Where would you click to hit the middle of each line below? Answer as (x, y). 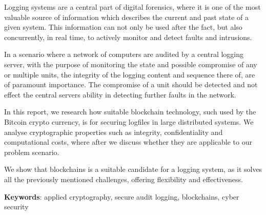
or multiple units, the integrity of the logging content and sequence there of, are (130, 74)
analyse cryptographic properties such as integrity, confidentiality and (114, 132)
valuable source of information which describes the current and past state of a (126, 17)
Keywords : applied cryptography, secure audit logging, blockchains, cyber (122, 196)
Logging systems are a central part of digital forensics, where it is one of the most (132, 7)
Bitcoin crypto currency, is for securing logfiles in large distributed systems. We (129, 121)
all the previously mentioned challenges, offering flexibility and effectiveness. (124, 179)
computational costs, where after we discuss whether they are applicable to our (128, 142)
